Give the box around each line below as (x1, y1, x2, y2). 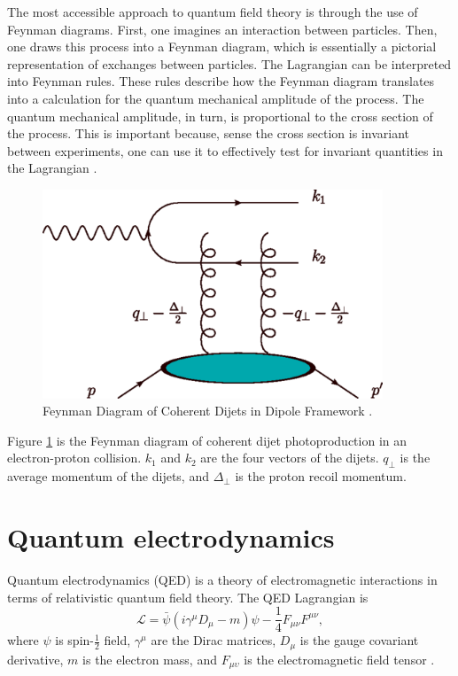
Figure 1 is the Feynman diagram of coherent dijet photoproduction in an (7, 431, 408, 449)
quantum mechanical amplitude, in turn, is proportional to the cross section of (7, 106, 433, 125)
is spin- (55, 631, 94, 649)
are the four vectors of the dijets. (200, 448, 379, 467)
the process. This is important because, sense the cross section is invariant (7, 124, 409, 143)
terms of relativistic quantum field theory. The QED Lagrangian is (7, 587, 369, 606)
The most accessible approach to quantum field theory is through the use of (7, 3, 418, 20)
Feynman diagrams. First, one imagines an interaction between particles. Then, (7, 19, 438, 38)
